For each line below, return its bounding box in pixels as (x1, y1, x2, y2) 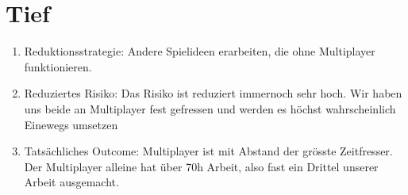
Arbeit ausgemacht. (24, 174, 119, 190)
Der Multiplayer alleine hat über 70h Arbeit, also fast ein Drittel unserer (24, 158, 379, 174)
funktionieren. (24, 58, 92, 75)
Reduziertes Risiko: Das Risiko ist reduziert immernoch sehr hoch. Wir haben (24, 85, 402, 101)
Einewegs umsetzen (24, 116, 118, 132)
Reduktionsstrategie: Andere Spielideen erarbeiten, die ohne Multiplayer (24, 43, 375, 59)
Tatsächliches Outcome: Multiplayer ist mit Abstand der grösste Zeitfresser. (24, 143, 393, 159)
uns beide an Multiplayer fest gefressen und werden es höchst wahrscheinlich (24, 100, 396, 117)
